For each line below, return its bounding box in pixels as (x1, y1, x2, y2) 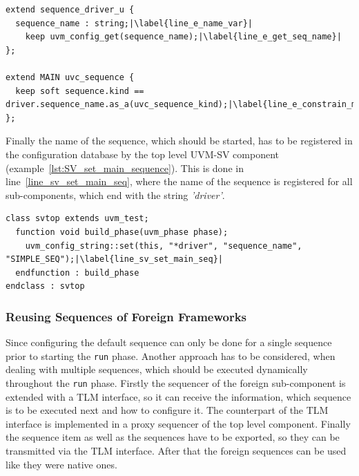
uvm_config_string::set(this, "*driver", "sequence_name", (25, 240, 302, 251)
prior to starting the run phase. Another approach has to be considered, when (6, 348, 336, 363)
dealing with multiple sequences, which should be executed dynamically (6, 362, 308, 377)
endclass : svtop (6, 281, 85, 292)
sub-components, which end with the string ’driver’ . (6, 187, 225, 202)
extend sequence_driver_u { (6, 5, 135, 15)
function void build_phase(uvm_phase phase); (15, 227, 229, 237)
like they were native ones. (6, 457, 117, 471)
